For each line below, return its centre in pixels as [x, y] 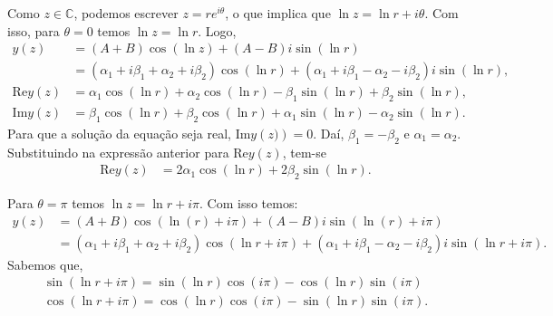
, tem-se [304, 152]
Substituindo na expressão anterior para [118, 152]
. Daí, [329, 133]
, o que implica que [278, 13]
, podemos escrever [126, 13]
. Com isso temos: [249, 203]
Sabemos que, [45, 264]
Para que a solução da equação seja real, [119, 133]
